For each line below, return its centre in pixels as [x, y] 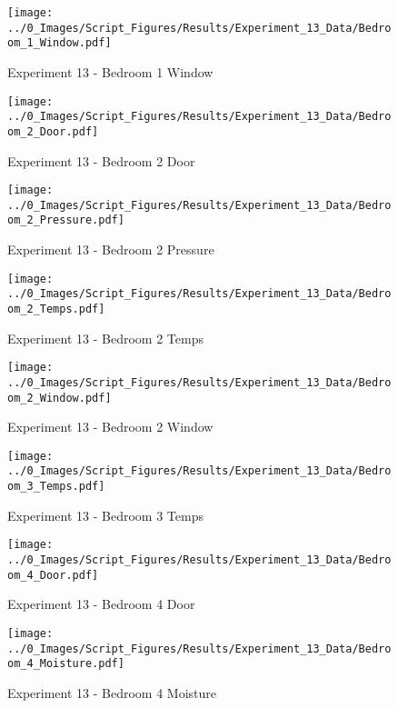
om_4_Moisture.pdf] [66, 664]
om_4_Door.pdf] [53, 575]
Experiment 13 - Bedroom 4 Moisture [112, 692]
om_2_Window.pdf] [60, 398]
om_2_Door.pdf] [53, 131]
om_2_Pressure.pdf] [66, 220]
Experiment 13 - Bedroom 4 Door [101, 604]
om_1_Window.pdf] [60, 43]
